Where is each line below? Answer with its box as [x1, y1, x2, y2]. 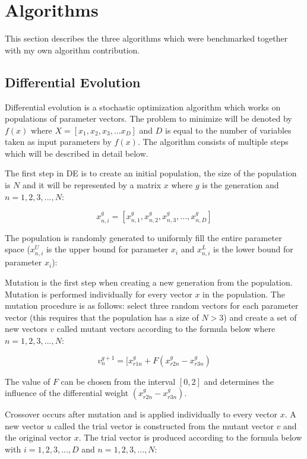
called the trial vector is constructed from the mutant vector [54, 419, 274, 432]
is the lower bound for [213, 243, 293, 255]
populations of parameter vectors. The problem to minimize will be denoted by [5, 112, 292, 125]
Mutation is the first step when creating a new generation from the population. [5, 276, 293, 289]
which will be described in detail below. [5, 147, 148, 159]
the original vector [5, 431, 72, 444]
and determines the [204, 375, 274, 387]
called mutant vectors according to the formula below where [56, 322, 276, 335]
